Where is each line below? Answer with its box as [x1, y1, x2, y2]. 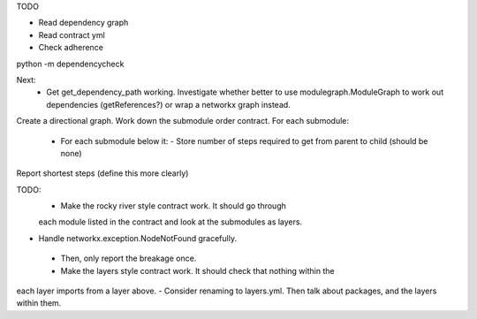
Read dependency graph [38, 18, 129, 28]
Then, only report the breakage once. [60, 253, 197, 264]
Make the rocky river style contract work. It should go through [60, 201, 286, 211]
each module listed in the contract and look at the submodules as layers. [38, 216, 303, 227]
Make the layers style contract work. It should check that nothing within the [60, 265, 335, 276]
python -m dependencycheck [16, 58, 125, 69]
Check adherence [38, 42, 103, 53]
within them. [16, 298, 62, 308]
